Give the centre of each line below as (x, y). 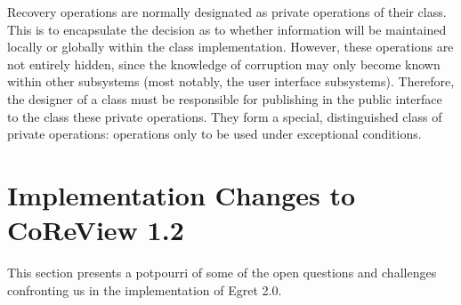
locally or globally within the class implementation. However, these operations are (230, 47)
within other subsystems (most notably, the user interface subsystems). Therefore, (231, 81)
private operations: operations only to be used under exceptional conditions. (214, 134)
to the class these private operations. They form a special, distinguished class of (225, 116)
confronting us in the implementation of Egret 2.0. (145, 289)
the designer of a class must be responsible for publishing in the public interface (225, 98)
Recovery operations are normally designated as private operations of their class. (227, 12)
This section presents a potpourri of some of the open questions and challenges (222, 273)
